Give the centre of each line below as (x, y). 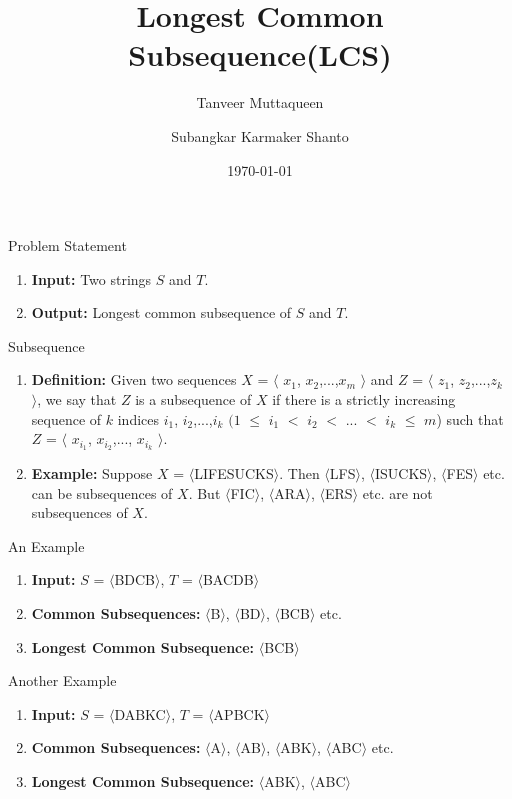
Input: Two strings (91, 278)
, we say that (77, 399)
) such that (470, 418)
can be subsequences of (102, 492)
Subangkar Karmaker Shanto (260, 135)
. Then (299, 473)
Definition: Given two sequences (134, 379)
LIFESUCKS (234, 473)
